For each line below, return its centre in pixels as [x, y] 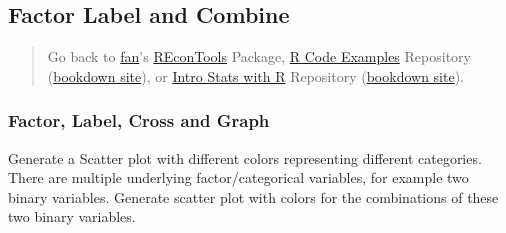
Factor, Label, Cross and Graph [139, 120]
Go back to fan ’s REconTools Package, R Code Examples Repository [259, 56]
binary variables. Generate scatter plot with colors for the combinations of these [253, 196]
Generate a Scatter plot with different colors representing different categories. [245, 157]
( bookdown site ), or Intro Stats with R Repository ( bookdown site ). [256, 75]
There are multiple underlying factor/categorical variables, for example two [238, 177]
